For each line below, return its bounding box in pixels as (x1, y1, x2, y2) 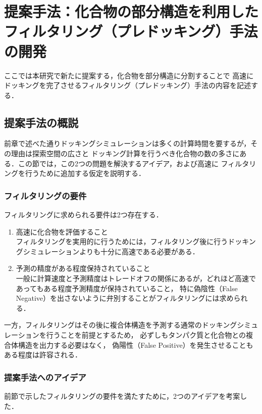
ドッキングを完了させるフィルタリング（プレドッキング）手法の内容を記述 (4, 80, 251, 90)
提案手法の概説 (4, 114, 78, 130)
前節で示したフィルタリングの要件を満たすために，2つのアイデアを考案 (4, 391, 240, 401)
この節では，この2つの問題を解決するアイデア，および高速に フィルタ (18, 158, 249, 168)
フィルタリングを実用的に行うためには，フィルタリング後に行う (16, 236, 228, 247)
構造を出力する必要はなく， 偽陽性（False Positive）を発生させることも (18, 339, 253, 350)
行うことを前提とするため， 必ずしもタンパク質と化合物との (46, 330, 246, 340)
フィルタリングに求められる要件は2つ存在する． (4, 209, 163, 220)
